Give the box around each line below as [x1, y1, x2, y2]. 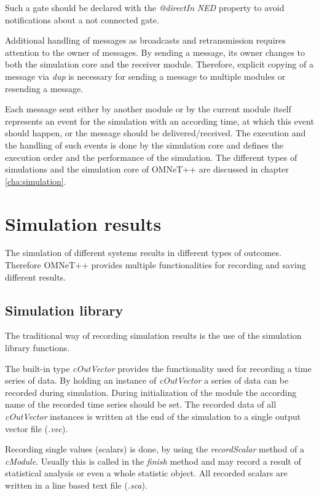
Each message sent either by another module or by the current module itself [5, 103, 291, 115]
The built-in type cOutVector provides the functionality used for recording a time [5, 362, 312, 374]
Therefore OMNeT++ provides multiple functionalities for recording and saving [5, 258, 306, 271]
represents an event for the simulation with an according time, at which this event [5, 114, 314, 127]
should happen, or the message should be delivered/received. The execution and [5, 126, 306, 139]
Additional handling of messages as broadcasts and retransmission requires [5, 34, 286, 47]
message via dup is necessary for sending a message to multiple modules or [5, 69, 286, 82]
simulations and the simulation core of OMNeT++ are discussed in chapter [5, 163, 289, 176]
